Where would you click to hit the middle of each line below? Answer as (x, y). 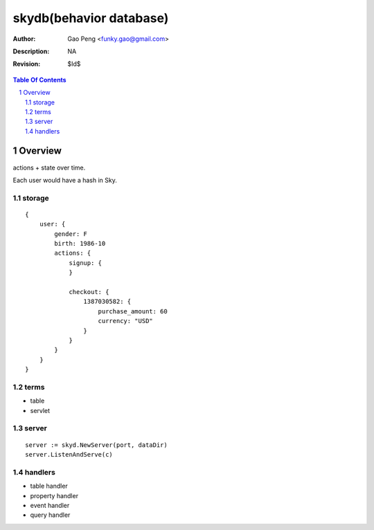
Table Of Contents (39, 80)
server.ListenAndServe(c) (69, 455)
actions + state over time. (49, 167)
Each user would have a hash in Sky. (65, 180)
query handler (50, 515)
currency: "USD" (126, 321)
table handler (49, 486)
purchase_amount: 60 (133, 311)
